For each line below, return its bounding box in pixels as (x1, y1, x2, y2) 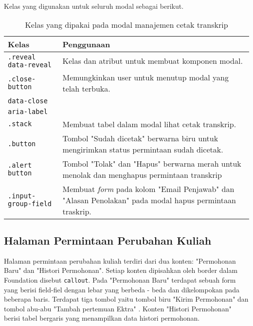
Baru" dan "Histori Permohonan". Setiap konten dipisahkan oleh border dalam (4, 265, 238, 275)
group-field (8, 200, 52, 208)
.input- (8, 192, 36, 200)
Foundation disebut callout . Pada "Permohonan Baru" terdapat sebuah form (4, 274, 236, 285)
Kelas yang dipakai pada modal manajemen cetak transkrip (25, 19, 228, 30)
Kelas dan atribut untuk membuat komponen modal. (62, 55, 243, 67)
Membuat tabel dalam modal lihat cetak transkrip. (62, 118, 236, 130)
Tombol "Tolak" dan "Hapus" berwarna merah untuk (62, 157, 241, 169)
